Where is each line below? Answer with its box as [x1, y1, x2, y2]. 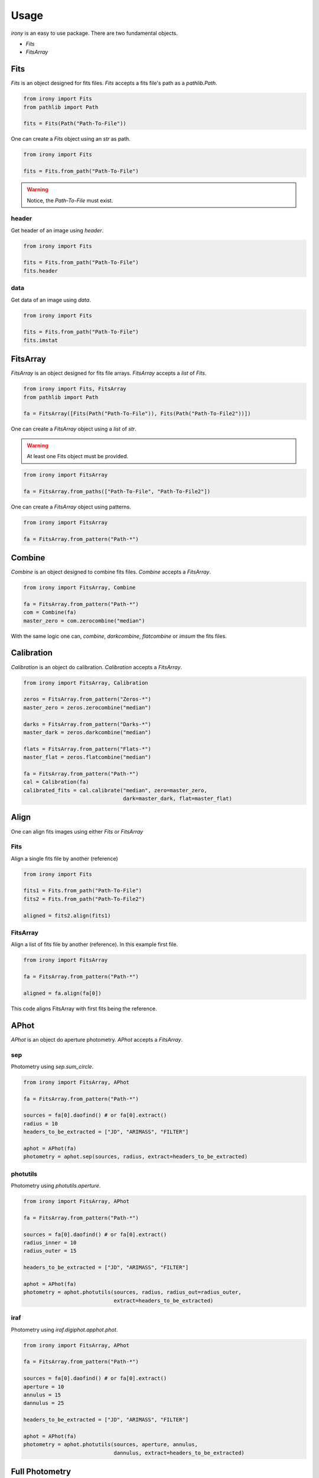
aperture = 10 [23, 1383, 64, 1390]
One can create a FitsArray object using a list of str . [11, 426, 136, 433]
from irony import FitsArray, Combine [23, 584, 136, 591]
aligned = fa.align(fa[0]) [23, 990, 102, 996]
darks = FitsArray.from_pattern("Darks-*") [23, 721, 152, 727]
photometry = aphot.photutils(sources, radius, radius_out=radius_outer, [23, 1289, 242, 1296]
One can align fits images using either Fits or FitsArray [11, 828, 144, 835]
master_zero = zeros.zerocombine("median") [23, 704, 152, 711]
